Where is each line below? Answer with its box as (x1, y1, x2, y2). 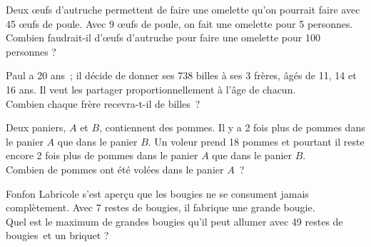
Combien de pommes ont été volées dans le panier (6, 161, 224, 176)
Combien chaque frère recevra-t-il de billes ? (6, 96, 200, 111)
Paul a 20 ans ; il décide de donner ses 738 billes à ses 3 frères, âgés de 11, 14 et (6, 68, 357, 83)
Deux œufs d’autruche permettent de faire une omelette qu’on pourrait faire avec (6, 2, 360, 16)
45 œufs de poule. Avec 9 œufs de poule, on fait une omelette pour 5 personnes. (6, 16, 353, 31)
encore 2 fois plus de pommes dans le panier (6, 148, 198, 163)
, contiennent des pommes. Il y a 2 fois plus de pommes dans (99, 120, 365, 135)
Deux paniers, (6, 120, 66, 135)
